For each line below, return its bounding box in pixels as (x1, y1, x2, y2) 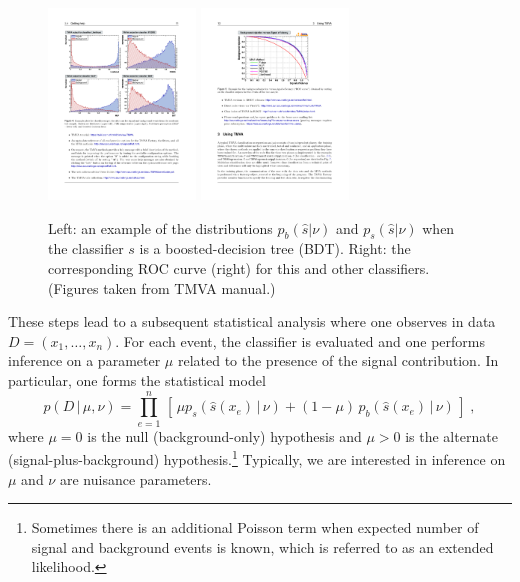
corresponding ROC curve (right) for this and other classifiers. (48, 257, 430, 278)
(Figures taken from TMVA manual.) (48, 277, 276, 298)
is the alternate (405, 425, 498, 446)
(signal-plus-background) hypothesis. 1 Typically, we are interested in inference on (8, 446, 506, 469)
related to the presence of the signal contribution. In (177, 350, 499, 371)
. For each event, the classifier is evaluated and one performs (115, 330, 485, 351)
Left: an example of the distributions (48, 217, 273, 238)
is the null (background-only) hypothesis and (87, 425, 362, 446)
